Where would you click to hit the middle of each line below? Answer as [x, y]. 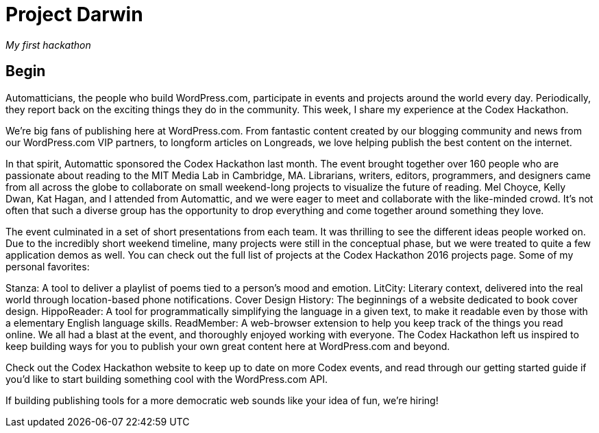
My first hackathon [48, 45]
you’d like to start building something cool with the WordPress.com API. [167, 379]
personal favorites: [48, 266]
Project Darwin [74, 14]
